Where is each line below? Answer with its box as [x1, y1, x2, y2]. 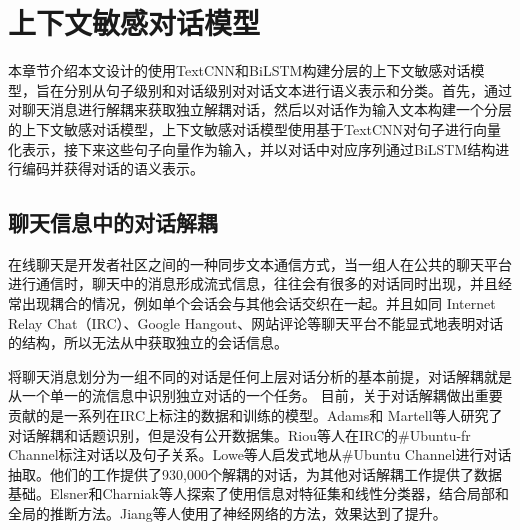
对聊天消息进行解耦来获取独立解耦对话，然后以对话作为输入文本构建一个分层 [8, 99, 512, 120]
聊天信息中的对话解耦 [8, 207, 218, 238]
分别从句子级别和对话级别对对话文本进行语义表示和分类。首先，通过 [63, 79, 512, 100]
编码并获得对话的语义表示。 [21, 158, 204, 179]
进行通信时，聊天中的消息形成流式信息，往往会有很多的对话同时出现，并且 [8, 273, 498, 294]
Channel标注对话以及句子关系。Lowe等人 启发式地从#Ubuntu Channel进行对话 [8, 444, 512, 465]
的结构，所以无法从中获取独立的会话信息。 [8, 332, 288, 353]
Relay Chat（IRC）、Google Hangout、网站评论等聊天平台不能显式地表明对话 [8, 312, 504, 333]
